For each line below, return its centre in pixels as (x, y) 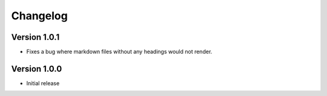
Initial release (43, 83)
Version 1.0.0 (37, 69)
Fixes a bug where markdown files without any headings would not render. (119, 52)
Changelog (39, 16)
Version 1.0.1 (35, 37)
